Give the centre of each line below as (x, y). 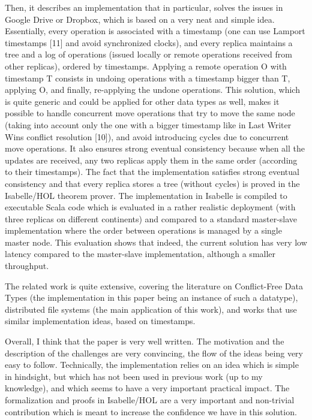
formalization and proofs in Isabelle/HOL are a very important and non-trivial (150, 400)
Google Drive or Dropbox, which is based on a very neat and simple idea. (140, 19)
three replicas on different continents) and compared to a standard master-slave (151, 218)
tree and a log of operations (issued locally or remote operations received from (148, 54)
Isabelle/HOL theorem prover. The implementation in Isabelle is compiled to (146, 195)
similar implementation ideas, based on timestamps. (100, 321)
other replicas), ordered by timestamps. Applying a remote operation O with (146, 66)
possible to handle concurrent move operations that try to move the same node (150, 113)
